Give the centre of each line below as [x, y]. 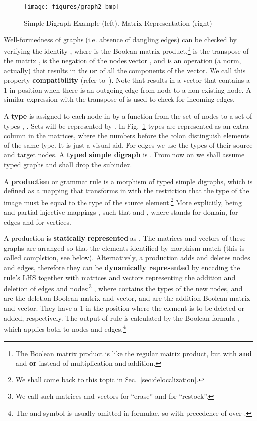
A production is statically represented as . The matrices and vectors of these [125, 238]
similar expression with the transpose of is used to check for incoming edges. [120, 99]
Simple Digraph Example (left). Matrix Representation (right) [118, 23]
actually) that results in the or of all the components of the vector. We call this [125, 70]
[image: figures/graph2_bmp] [72, 7]
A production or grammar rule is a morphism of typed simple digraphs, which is [128, 181]
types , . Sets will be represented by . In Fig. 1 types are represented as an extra [126, 125]
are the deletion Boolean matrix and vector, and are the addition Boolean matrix [127, 298]
